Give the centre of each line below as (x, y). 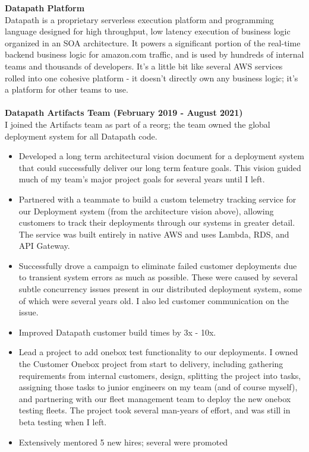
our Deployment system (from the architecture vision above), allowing (146, 211)
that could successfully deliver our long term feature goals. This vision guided (160, 167)
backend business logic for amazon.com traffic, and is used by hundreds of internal (154, 54)
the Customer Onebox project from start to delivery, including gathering (151, 364)
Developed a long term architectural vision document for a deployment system (161, 156)
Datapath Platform (45, 8)
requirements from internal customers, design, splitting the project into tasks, (160, 375)
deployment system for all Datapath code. (81, 136)
